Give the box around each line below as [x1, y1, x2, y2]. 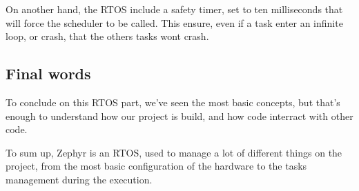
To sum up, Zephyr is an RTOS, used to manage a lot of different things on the [6, 145, 342, 159]
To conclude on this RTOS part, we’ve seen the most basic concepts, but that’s [6, 94, 340, 109]
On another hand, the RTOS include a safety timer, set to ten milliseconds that [6, 2, 343, 16]
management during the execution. [6, 172, 153, 186]
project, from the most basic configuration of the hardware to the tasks [6, 159, 307, 173]
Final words [6, 63, 91, 84]
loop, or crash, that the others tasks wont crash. [6, 29, 209, 43]
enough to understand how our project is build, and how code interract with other [6, 108, 353, 123]
